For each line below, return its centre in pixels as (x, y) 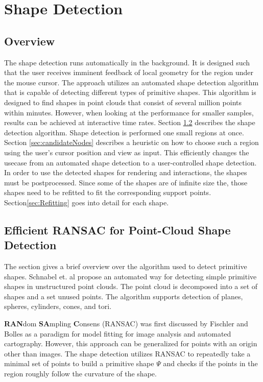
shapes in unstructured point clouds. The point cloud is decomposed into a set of (131, 286)
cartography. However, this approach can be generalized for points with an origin (131, 343)
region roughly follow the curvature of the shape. (80, 374)
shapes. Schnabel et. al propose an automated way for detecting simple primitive (130, 276)
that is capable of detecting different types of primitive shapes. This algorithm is (130, 92)
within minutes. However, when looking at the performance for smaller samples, (129, 112)
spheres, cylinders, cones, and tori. (58, 306)
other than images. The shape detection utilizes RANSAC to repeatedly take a (127, 353)
